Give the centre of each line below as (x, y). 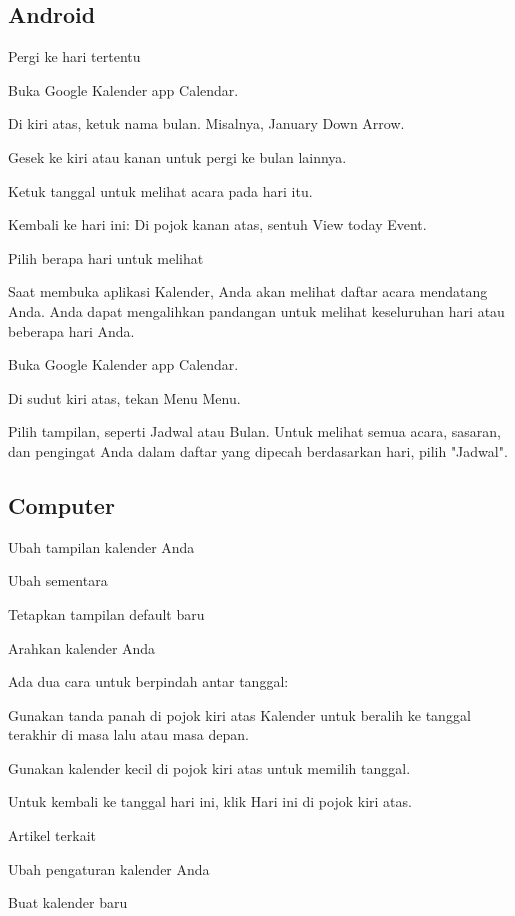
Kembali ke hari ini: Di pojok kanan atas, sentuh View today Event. (217, 224)
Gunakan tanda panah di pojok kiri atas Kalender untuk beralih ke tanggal (239, 714)
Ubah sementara (58, 580)
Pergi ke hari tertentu (74, 56)
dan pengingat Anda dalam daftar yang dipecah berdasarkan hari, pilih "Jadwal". (258, 450)
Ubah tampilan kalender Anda (101, 546)
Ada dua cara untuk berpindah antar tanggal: (148, 681)
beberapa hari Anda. (71, 330)
